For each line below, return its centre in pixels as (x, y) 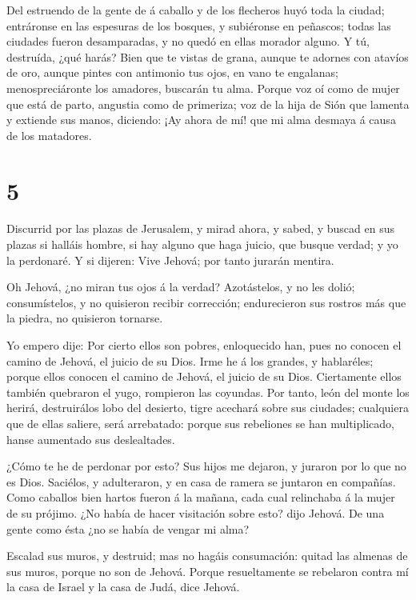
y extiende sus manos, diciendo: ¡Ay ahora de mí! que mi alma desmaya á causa (201, 120)
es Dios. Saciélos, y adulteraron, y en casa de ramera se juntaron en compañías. (201, 481)
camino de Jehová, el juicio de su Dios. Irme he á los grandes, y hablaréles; (190, 360)
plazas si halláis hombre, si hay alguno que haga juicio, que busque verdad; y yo (202, 244)
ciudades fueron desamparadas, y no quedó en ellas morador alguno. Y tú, (188, 41)
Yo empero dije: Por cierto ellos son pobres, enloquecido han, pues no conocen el (204, 345)
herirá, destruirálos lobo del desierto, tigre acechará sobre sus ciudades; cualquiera (208, 408)
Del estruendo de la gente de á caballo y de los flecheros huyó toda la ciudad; (196, 10)
